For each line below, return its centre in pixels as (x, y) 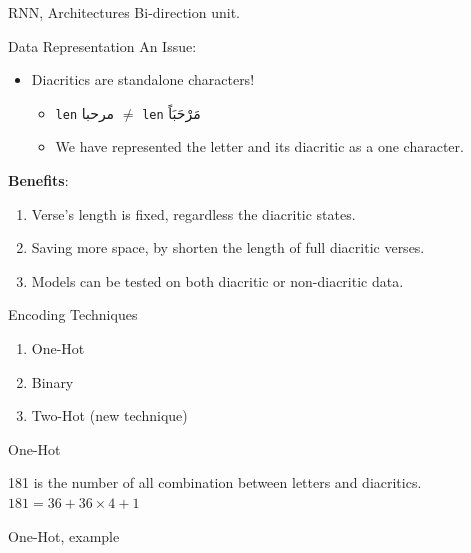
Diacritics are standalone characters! (143, 79)
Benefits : (38, 180)
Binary (52, 381)
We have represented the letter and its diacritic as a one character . (259, 146)
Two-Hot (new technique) (109, 415)
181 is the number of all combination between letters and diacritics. (215, 482)
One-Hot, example (64, 535)
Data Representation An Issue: (102, 45)
